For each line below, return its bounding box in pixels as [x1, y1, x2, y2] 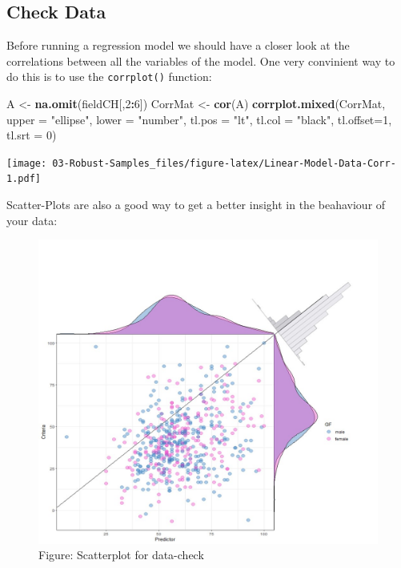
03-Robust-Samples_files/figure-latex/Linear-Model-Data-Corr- [52, 157, 396, 169]
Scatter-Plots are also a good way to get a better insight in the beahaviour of [6, 196, 386, 213]
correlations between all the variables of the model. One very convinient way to [6, 52, 395, 69]
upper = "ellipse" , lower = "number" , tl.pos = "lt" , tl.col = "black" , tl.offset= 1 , [6, 111, 392, 127]
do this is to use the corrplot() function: [6, 68, 212, 85]
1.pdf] [6, 173, 41, 185]
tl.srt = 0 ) [6, 127, 57, 143]
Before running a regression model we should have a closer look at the [6, 37, 350, 54]
